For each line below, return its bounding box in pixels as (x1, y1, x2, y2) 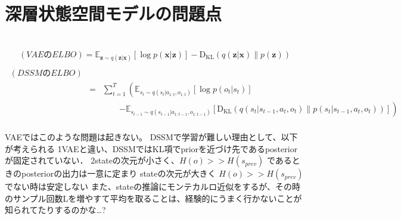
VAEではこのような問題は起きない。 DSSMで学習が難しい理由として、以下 (5, 131, 298, 143)
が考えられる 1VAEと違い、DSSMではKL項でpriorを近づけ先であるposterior (5, 142, 298, 155)
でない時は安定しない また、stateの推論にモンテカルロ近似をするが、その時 (5, 180, 301, 193)
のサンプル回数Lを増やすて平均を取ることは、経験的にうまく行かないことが (5, 192, 302, 204)
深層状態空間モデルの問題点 (5, 1, 222, 26)
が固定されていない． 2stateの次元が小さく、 (5, 154, 179, 166)
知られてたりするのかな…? (5, 203, 106, 216)
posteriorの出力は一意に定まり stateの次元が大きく (21, 167, 216, 180)
